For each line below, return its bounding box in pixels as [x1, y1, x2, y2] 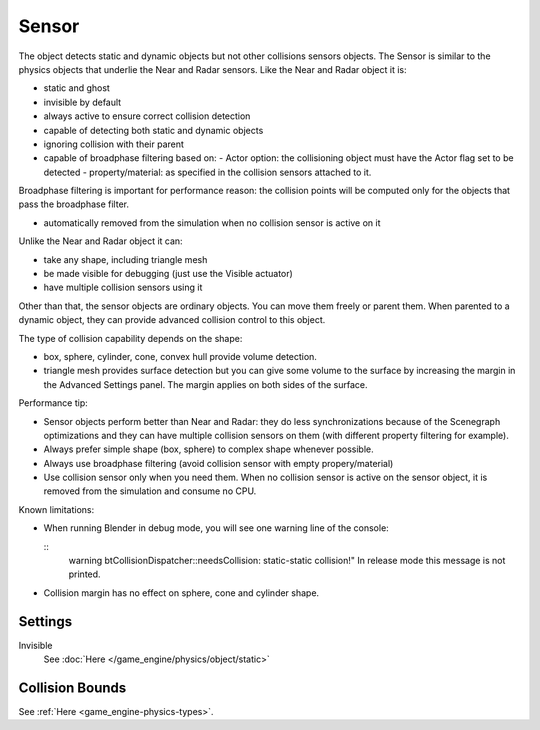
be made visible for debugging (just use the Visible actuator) [43, 268, 294, 280]
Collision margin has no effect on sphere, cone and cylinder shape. [43, 586, 320, 599]
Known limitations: [18, 503, 95, 515]
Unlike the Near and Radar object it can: [18, 235, 184, 247]
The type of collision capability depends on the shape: [18, 332, 243, 344]
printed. [68, 568, 101, 580]
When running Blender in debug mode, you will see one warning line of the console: [43, 522, 389, 534]
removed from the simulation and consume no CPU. [43, 485, 257, 497]
